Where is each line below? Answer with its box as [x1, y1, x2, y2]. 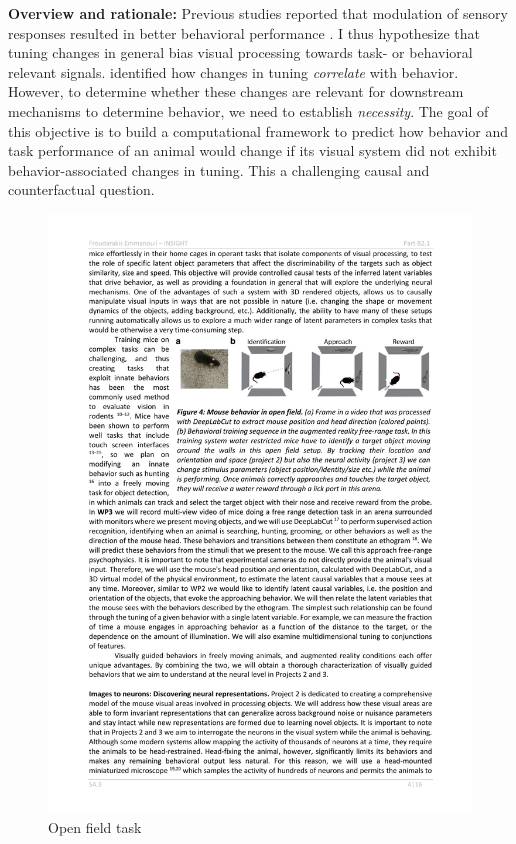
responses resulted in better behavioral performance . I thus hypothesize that [8, 22, 481, 43]
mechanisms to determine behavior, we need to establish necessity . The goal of [8, 100, 489, 121]
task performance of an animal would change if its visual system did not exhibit [8, 140, 497, 161]
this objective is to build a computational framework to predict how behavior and [8, 120, 509, 141]
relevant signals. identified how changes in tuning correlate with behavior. [8, 61, 459, 82]
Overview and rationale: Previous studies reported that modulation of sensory [8, 3, 508, 23]
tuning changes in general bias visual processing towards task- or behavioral [8, 42, 473, 63]
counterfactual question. [8, 179, 155, 200]
